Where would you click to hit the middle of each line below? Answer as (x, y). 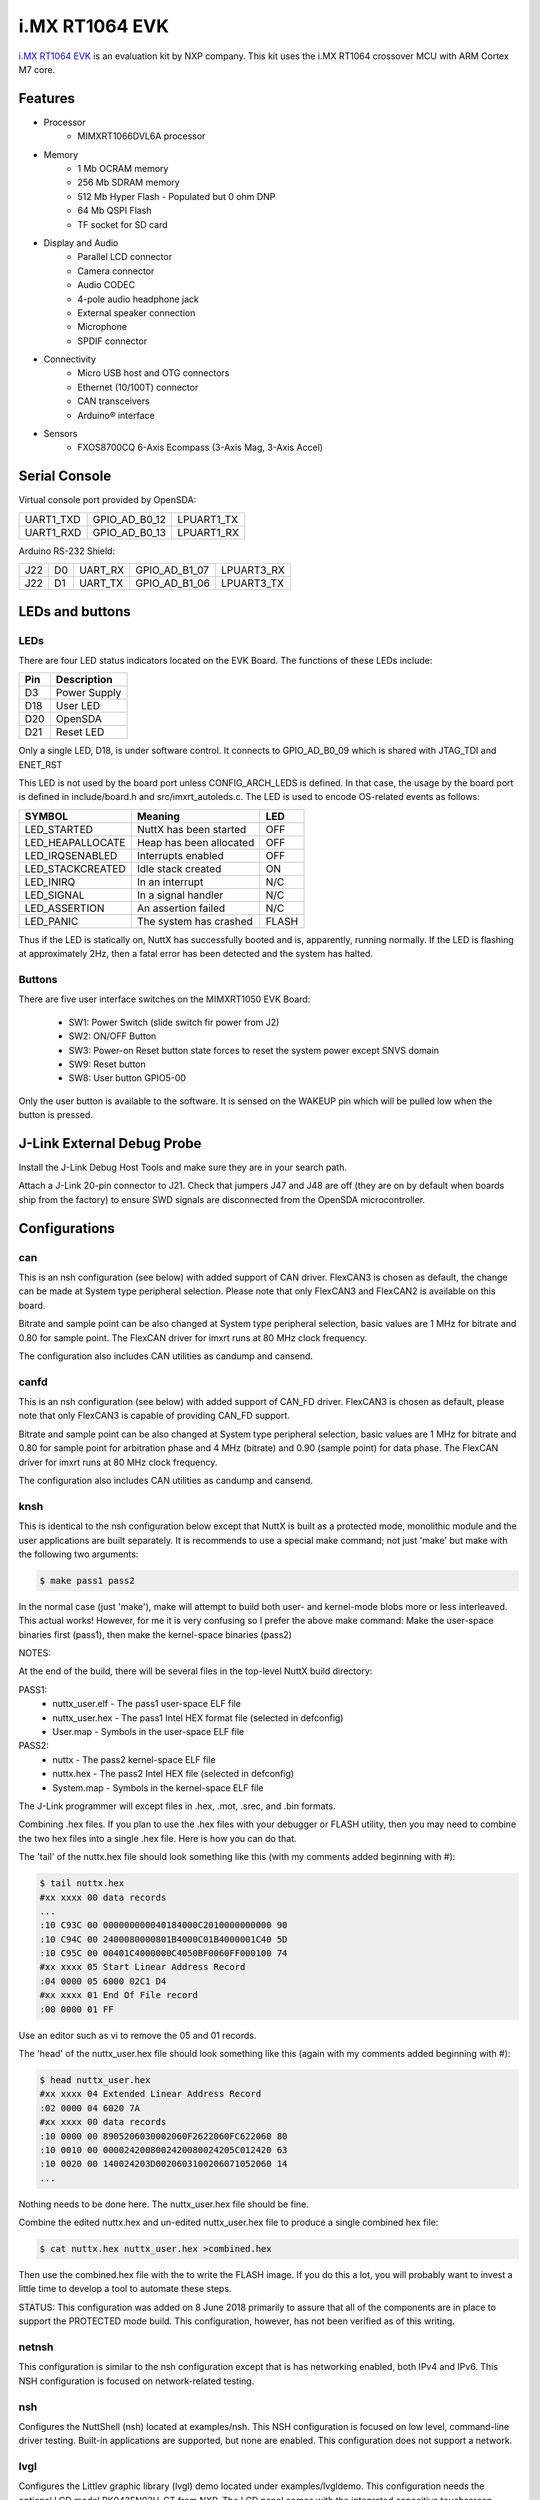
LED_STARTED (59, 829)
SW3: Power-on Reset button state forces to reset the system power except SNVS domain (254, 1050)
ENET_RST (40, 764)
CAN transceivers (113, 401)
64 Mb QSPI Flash (114, 211)
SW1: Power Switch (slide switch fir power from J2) (174, 1022)
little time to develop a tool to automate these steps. (125, 2289)
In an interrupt (170, 882)
